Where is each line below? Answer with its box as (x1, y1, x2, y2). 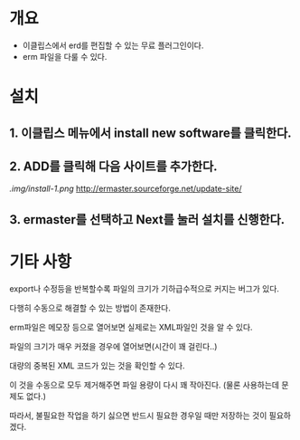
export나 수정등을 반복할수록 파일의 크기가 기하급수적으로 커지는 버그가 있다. (9, 282, 280, 294)
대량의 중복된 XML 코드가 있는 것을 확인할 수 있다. (9, 359, 185, 371)
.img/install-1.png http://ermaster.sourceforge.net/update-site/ (9, 183, 242, 195)
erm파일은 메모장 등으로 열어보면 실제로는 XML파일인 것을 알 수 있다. (9, 321, 253, 332)
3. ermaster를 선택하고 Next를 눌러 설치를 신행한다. (9, 212, 286, 227)
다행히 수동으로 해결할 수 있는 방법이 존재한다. (9, 302, 172, 313)
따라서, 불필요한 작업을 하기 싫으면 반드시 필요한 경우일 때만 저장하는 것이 (9, 409, 267, 421)
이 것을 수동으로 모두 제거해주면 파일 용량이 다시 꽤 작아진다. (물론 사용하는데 (9, 379, 280, 390)
